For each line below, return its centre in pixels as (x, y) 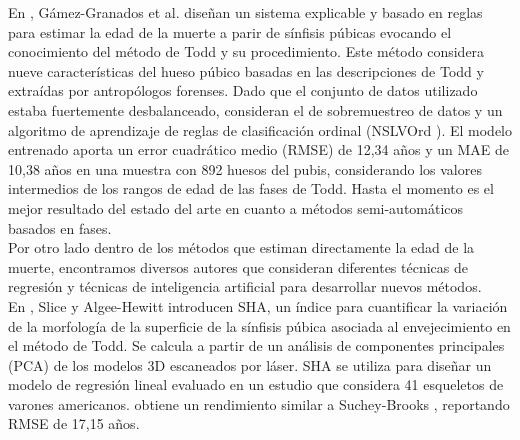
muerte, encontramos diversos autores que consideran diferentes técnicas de (238, 266)
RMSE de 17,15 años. (74, 423)
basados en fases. (60, 227)
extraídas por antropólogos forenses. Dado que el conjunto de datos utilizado (243, 90)
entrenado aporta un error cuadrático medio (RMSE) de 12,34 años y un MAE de (259, 149)
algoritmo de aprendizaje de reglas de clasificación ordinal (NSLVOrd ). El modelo (260, 129)
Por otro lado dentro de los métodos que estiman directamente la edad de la (241, 247)
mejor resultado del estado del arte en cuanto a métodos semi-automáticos (236, 207)
